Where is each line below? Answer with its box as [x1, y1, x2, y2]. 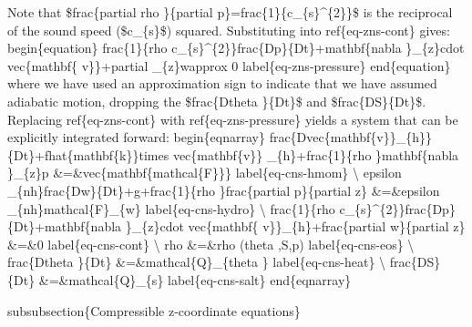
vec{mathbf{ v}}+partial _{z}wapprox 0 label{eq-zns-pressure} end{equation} [7, 56, 451, 75]
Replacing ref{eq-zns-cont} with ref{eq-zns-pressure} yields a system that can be [7, 109, 458, 128]
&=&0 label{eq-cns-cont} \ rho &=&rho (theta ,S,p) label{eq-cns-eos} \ [7, 234, 415, 253]
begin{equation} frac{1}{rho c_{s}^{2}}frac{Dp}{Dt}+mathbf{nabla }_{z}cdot [7, 38, 465, 57]
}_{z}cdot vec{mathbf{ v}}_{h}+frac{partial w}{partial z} [125, 217, 466, 236]
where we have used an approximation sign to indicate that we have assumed [7, 74, 437, 93]
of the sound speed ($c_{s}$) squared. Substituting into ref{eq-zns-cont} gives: [7, 20, 450, 39]
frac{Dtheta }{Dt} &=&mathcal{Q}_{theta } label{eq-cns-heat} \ [7, 252, 386, 271]
